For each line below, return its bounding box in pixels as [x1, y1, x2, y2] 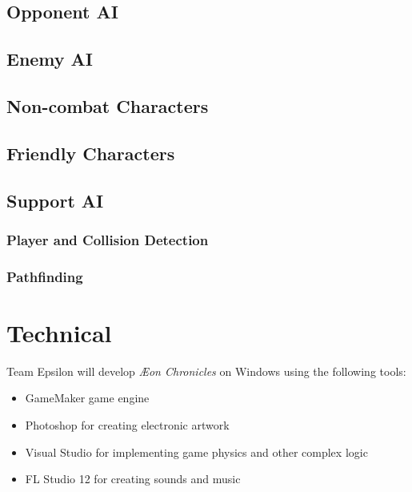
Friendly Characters [6, 140, 175, 165]
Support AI [6, 188, 104, 212]
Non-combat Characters [6, 93, 209, 118]
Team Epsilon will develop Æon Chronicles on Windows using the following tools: [6, 362, 406, 379]
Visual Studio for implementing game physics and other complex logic [25, 443, 368, 460]
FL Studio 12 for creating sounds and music [25, 470, 241, 487]
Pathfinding [6, 266, 83, 286]
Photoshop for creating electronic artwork [25, 416, 230, 433]
